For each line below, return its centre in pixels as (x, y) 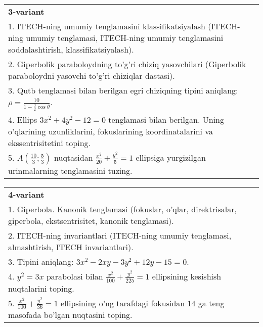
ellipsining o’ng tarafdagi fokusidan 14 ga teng (142, 303)
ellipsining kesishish (187, 276)
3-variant (26, 11)
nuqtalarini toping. (41, 288)
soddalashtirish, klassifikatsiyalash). (71, 49)
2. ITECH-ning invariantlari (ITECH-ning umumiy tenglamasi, (120, 236)
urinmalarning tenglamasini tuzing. (70, 171)
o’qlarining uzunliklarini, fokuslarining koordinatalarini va (111, 131)
